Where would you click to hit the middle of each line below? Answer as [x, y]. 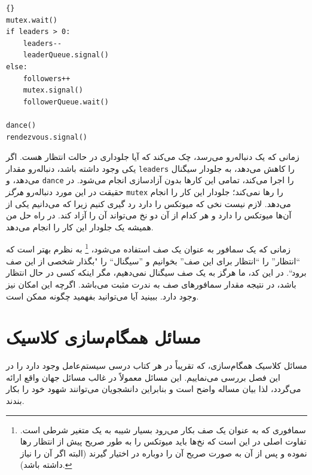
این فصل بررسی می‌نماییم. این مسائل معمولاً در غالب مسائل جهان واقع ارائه [143, 377]
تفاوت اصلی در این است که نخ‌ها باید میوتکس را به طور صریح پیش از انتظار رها [163, 441]
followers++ [47, 78]
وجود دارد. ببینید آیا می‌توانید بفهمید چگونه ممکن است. [103, 296]
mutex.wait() [32, 20]
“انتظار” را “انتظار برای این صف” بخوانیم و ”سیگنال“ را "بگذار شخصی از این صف [153, 260]
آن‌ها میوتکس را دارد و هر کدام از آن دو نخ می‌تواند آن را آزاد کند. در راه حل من [149, 215]
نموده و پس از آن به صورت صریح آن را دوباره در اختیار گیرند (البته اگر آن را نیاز [163, 453]
